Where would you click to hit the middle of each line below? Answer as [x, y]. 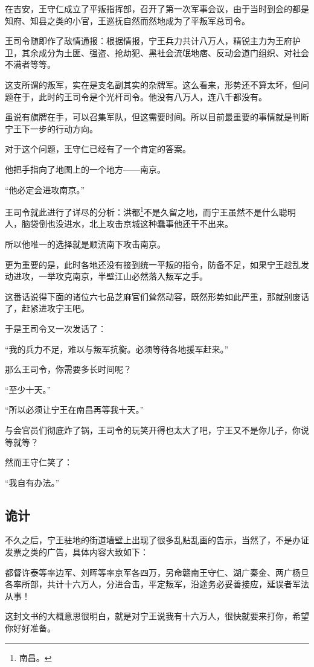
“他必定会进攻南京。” [45, 189]
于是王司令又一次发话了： [56, 328]
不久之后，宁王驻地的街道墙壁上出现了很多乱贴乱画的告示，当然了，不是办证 [157, 540]
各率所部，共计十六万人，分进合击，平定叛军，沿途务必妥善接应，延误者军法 [157, 584]
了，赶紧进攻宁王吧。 [47, 308]
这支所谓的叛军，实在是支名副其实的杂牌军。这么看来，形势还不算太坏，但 [153, 84]
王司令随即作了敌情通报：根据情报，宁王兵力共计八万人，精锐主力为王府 [149, 41]
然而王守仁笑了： [39, 462]
